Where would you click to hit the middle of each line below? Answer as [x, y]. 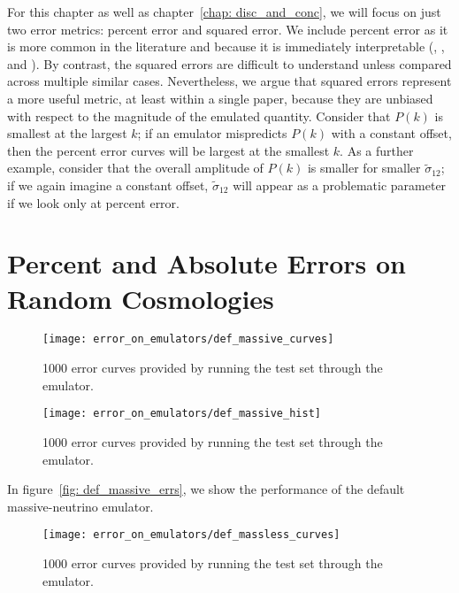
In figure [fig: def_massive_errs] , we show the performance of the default [206, 489]
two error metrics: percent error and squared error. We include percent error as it [228, 29]
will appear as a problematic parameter [340, 185]
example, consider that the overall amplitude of [135, 168]
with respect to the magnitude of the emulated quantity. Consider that [199, 116]
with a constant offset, [391, 133]
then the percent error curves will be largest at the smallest [168, 150]
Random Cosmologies [141, 298]
